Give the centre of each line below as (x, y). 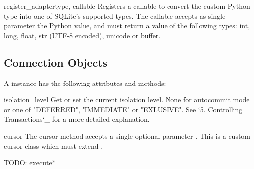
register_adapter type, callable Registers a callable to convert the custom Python (127, 6)
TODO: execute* (30, 162)
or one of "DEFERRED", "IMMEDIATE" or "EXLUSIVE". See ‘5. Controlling (123, 109)
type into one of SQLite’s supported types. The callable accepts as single (115, 16)
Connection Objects (56, 62)
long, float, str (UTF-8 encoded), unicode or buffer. (82, 35)
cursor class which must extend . (54, 145)
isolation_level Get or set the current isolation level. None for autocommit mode (127, 100)
